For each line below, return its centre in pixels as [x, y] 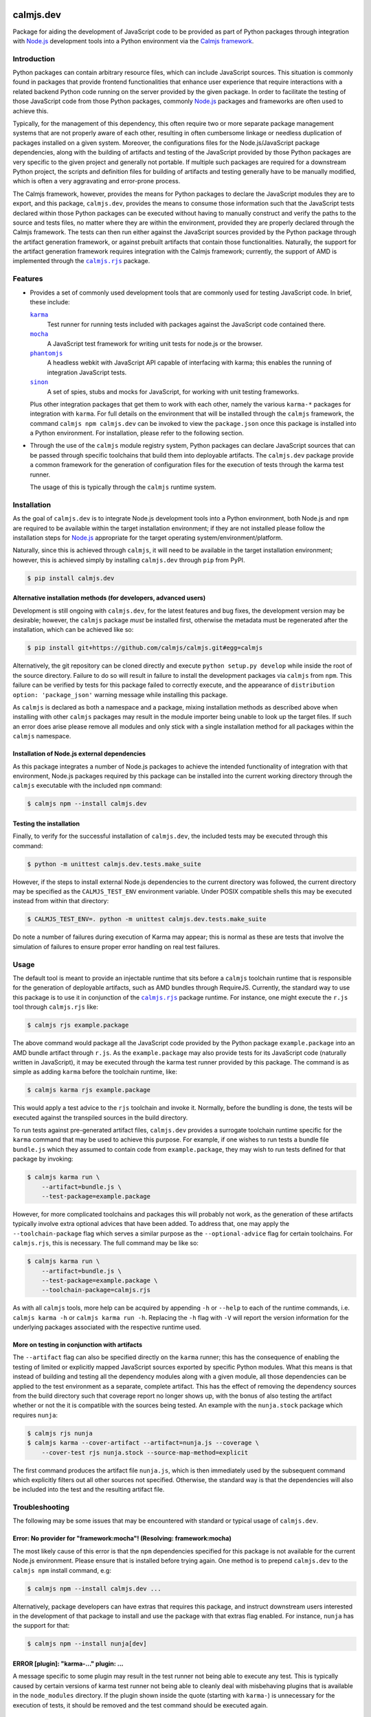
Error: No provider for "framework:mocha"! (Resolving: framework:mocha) [122, 1538]
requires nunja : [35, 1415]
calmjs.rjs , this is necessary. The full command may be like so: [106, 1243]
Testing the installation [46, 823]
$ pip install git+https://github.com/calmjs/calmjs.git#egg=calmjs [145, 648]
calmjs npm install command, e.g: [62, 1570]
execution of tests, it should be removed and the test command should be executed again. [140, 1705]
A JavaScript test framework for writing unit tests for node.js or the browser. [155, 343]
